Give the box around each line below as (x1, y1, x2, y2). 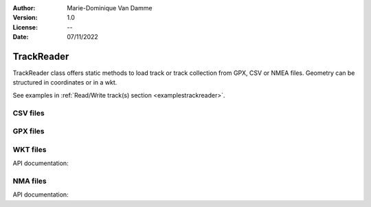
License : (12, 23, 38, 31)
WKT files (12, 144, 47, 154)
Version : (12, 14, 38, 22)
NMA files (12, 176, 47, 186)
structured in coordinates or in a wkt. (12, 78, 117, 87)
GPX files (12, 127, 45, 136)
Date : (12, 33, 29, 41)
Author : (12, 4, 36, 12)
